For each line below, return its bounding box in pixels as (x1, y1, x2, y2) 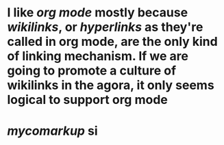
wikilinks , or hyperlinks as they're (7, 19, 203, 35)
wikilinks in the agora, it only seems (7, 77, 214, 93)
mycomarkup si (7, 123, 98, 139)
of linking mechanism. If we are (7, 49, 188, 64)
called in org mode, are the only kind (7, 34, 218, 49)
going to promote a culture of (7, 63, 177, 79)
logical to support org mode (7, 92, 168, 107)
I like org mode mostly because (7, 5, 188, 21)
